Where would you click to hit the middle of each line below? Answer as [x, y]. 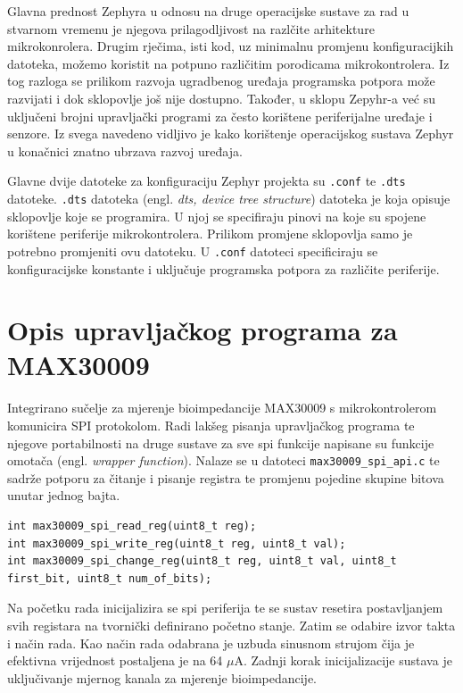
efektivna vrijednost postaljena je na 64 [115, 660]
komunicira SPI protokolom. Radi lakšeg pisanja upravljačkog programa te [211, 425]
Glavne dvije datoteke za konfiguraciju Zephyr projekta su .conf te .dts [207, 181]
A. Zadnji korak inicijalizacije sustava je [343, 660]
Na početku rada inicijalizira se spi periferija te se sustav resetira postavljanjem [225, 608]
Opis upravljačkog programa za [203, 330]
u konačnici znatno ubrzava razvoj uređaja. [125, 150]
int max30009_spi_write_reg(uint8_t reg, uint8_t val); [177, 543]
